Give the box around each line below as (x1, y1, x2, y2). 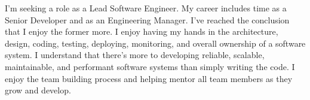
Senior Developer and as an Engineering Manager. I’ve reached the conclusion (5, 13, 290, 26)
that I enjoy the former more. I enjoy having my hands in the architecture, (5, 25, 278, 38)
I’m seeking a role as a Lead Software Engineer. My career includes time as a (5, 2, 287, 14)
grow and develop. (5, 84, 71, 96)
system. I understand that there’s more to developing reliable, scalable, (5, 49, 265, 61)
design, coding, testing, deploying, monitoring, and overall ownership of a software (5, 37, 306, 49)
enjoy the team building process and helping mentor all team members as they (5, 72, 293, 84)
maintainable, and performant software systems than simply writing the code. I (5, 60, 295, 72)
